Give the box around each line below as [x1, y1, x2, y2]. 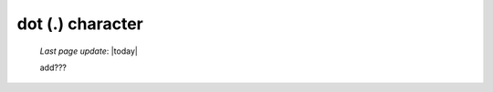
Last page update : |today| [39, 46, 139, 56]
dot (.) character [16, 14, 143, 34]
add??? [39, 62, 68, 73]
